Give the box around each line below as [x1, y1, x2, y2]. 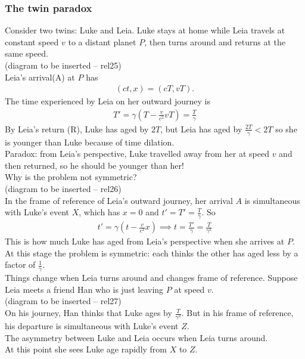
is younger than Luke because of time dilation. [5, 135, 175, 148]
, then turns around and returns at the [144, 35, 285, 48]
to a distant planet [68, 35, 136, 48]
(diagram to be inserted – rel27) [5, 295, 122, 307]
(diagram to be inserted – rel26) [5, 182, 122, 195]
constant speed [5, 35, 59, 48]
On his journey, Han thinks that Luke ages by [5, 307, 172, 319]
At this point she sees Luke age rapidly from [5, 343, 167, 355]
